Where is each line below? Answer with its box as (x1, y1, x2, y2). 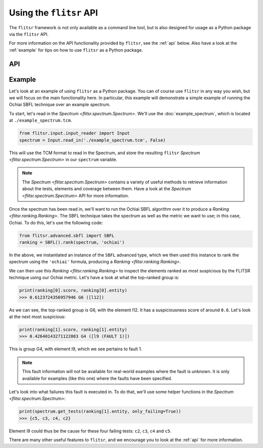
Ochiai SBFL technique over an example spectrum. (9, 102, 111, 108)
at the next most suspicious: (9, 314, 66, 320)
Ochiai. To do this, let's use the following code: (9, 219, 103, 226)
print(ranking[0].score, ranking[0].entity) (19, 287, 128, 293)
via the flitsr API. (9, 31, 49, 37)
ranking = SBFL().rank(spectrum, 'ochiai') (19, 240, 125, 245)
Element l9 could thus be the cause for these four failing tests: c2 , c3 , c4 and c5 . (9, 428, 171, 434)
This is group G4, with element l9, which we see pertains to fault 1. (9, 346, 142, 352)
